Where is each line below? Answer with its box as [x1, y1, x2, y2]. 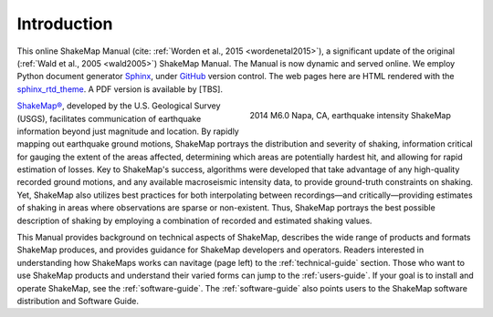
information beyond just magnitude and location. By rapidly [16, 126, 239, 137]
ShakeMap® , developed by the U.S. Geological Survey [16, 100, 221, 111]
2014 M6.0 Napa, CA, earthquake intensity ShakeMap [249, 109, 451, 120]
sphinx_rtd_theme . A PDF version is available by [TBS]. [16, 83, 224, 95]
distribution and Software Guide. [16, 295, 140, 306]
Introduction [16, 14, 113, 34]
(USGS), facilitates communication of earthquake [16, 113, 202, 124]
